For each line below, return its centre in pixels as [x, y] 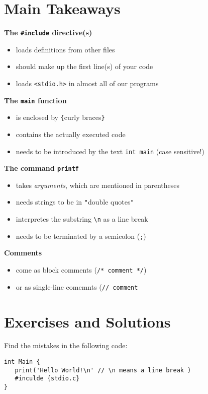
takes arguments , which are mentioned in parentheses [98, 185]
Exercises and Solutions [87, 321]
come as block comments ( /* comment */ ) [81, 270]
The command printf [41, 168]
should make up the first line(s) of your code [84, 66]
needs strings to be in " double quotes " [75, 202]
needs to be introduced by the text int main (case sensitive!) [110, 151]
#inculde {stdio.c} [47, 379]
